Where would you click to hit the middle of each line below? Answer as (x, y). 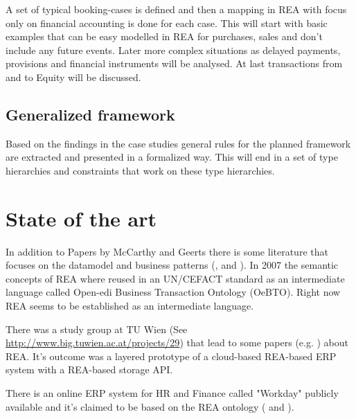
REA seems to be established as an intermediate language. (130, 306)
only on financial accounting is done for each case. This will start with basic (167, 23)
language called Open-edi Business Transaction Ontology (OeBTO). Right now (173, 292)
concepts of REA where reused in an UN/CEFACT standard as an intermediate (175, 278)
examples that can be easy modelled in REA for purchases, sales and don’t (164, 36)
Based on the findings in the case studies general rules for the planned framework (178, 143)
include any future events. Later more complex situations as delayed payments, (173, 50)
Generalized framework (90, 114)
